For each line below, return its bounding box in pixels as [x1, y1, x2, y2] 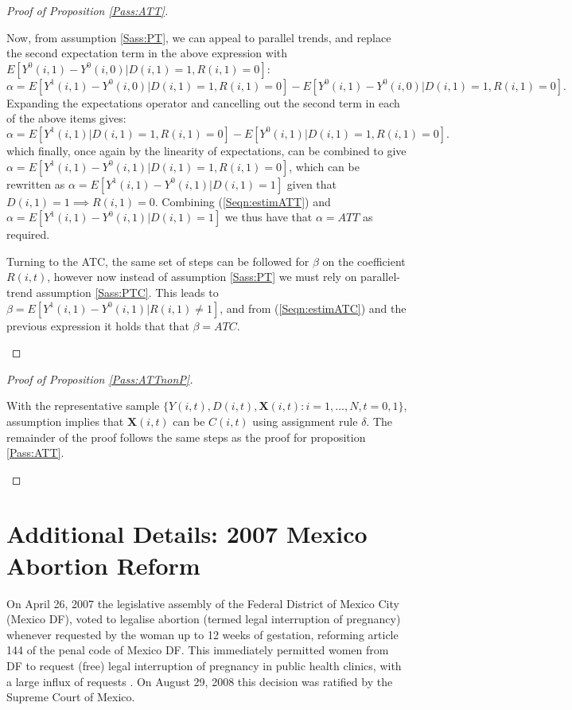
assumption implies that [6, 412, 124, 429]
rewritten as [6, 175, 65, 192]
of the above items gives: [6, 110, 126, 127]
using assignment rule [252, 412, 358, 429]
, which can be [289, 158, 360, 174]
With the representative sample [6, 397, 160, 414]
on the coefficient [322, 252, 406, 269]
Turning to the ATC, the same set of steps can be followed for [6, 252, 309, 269]
